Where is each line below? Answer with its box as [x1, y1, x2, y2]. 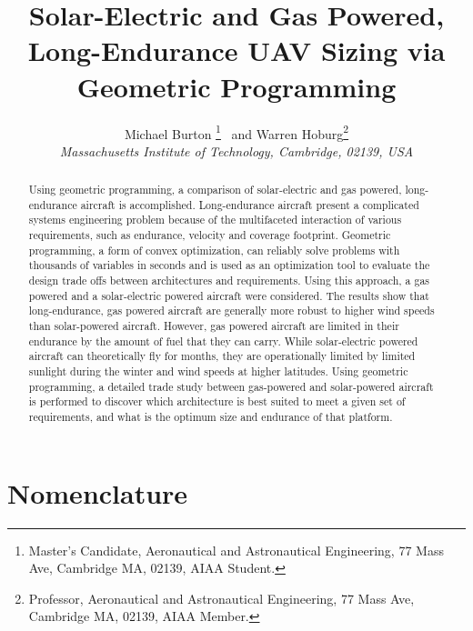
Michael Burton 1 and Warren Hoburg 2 [124, 121, 349, 143]
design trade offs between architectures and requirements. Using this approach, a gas [28, 273, 430, 288]
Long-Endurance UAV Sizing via [27, 32, 446, 69]
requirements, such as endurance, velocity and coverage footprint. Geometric [28, 227, 391, 243]
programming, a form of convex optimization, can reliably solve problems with [28, 242, 400, 257]
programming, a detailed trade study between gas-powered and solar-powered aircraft [28, 378, 434, 394]
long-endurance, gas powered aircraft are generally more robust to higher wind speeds [28, 303, 435, 318]
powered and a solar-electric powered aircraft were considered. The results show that [28, 287, 429, 303]
